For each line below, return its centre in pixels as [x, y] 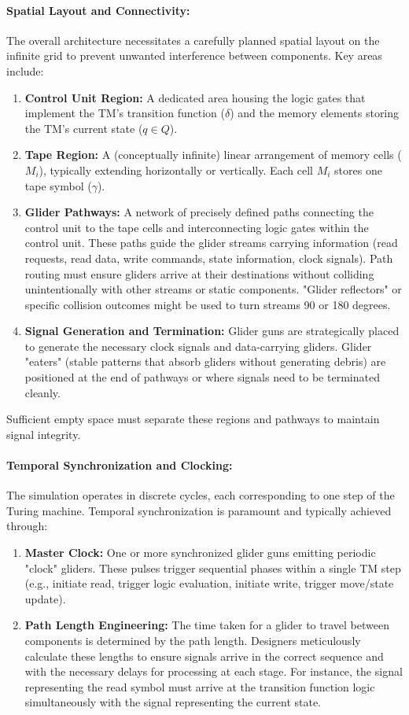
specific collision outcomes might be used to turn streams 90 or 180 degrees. [208, 304]
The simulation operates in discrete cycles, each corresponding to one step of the [201, 495]
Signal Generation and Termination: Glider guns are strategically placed [212, 331]
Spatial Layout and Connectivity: [98, 10]
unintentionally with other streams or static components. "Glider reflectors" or [213, 289]
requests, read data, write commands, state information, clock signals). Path [209, 258]
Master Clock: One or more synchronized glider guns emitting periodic [200, 553]
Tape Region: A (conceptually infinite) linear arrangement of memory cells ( [213, 155]
